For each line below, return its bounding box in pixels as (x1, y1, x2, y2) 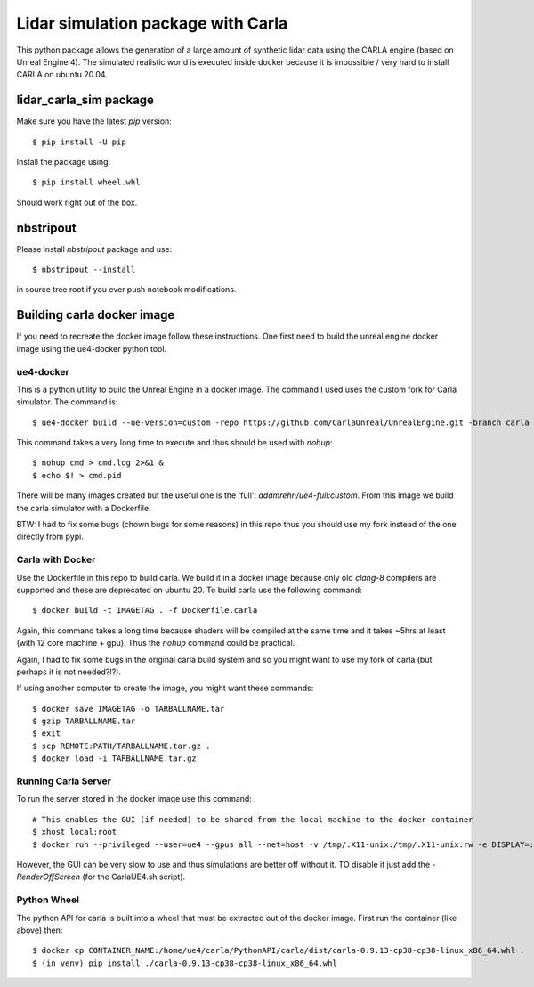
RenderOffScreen (16, 871, 81, 882)
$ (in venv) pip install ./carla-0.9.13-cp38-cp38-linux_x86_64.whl (32, 958, 337, 968)
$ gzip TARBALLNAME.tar (32, 716, 136, 726)
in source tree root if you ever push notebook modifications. (16, 284, 237, 295)
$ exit (32, 729, 61, 738)
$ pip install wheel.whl (32, 177, 141, 187)
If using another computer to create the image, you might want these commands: (16, 682, 314, 694)
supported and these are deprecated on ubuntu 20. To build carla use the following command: (16, 584, 362, 595)
